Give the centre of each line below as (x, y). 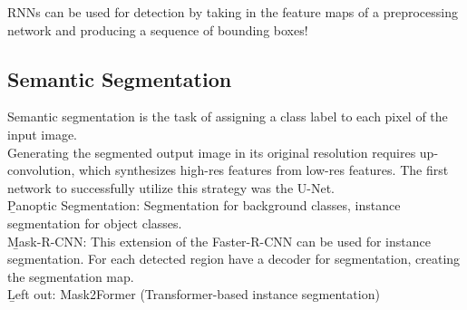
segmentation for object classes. (95, 223)
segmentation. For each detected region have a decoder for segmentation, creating (234, 259)
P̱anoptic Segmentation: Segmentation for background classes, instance (204, 205)
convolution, (41, 170)
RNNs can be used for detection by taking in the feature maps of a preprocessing (233, 12)
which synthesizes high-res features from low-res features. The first (263, 170)
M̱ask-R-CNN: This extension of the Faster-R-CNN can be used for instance (219, 241)
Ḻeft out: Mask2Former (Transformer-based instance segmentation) (194, 294)
